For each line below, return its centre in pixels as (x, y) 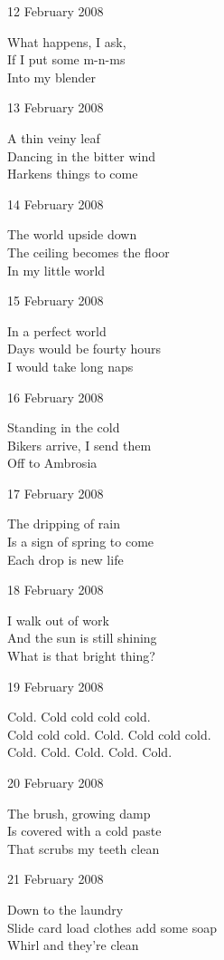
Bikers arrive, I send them (79, 445)
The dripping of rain (64, 524)
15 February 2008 (56, 301)
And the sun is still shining (82, 638)
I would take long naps (70, 366)
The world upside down (72, 234)
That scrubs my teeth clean (84, 848)
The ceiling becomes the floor (89, 252)
